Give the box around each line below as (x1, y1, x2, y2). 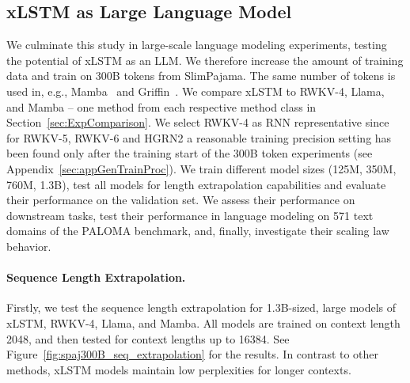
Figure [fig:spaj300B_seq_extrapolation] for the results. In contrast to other (6, 346, 379, 362)
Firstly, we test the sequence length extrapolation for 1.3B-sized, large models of (6, 299, 397, 316)
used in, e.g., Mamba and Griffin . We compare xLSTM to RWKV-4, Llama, (6, 82, 385, 99)
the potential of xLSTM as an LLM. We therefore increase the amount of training (6, 51, 404, 68)
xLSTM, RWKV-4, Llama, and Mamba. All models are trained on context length (6, 314, 401, 331)
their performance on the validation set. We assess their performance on (6, 191, 355, 208)
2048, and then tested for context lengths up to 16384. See (6, 330, 290, 347)
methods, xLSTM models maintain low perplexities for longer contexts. (6, 361, 351, 377)
